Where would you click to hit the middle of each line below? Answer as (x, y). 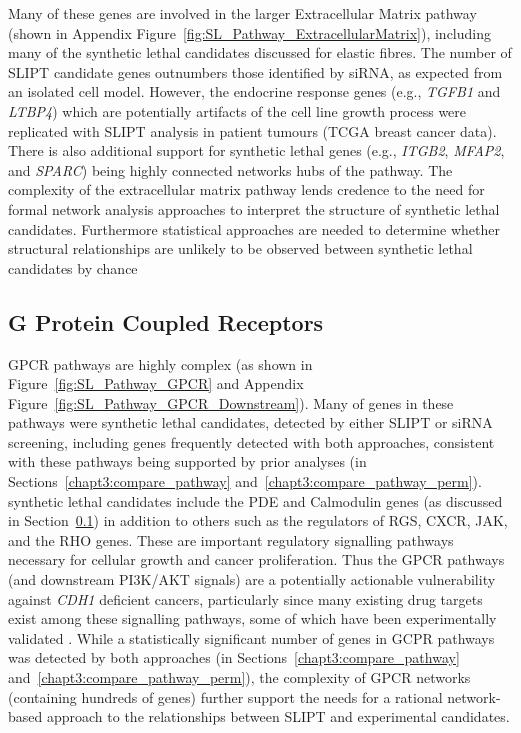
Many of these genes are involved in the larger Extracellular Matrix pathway (242, 13)
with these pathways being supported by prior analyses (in (187, 461)
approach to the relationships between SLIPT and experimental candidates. (278, 716)
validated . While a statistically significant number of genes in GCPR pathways (251, 637)
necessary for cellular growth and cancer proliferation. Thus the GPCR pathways (256, 559)
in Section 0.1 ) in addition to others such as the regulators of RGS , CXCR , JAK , (258, 520)
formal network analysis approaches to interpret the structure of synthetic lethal (254, 208)
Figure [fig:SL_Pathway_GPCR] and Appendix (156, 383)
